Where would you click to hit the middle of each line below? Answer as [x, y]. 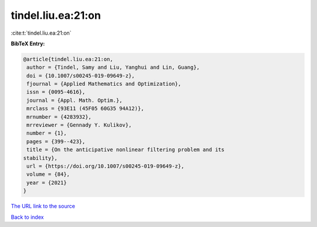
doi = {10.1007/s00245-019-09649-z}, [81, 76]
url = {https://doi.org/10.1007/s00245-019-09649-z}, [105, 166]
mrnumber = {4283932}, [59, 117]
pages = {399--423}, [56, 141]
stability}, [41, 158]
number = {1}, [47, 133]
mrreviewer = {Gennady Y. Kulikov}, [79, 125]
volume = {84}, [48, 174]
